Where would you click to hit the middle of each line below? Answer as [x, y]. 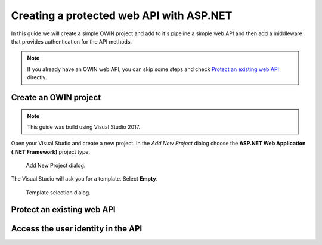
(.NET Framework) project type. [51, 151]
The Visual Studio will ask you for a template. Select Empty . [84, 179]
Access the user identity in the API [77, 229]
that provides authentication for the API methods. [72, 41]
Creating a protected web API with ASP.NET [122, 15]
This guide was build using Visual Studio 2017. [83, 127]
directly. [37, 77]
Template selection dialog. [58, 192]
